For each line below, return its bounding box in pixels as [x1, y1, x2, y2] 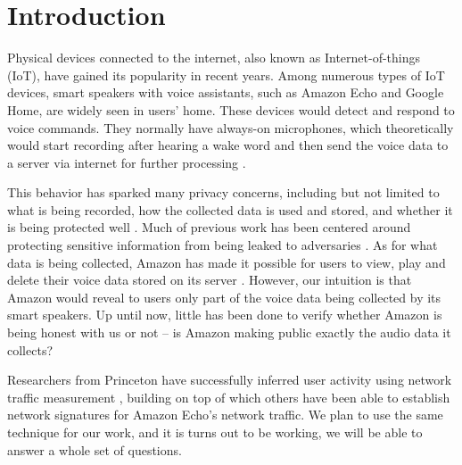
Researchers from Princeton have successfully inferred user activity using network [7, 370, 452, 389]
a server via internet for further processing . [7, 153, 246, 171]
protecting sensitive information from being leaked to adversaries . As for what [7, 236, 438, 254]
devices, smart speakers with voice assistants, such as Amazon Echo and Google [7, 83, 444, 102]
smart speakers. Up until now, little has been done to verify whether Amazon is [7, 305, 442, 324]
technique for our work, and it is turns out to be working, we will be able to [7, 423, 423, 441]
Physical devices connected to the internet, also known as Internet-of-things [7, 48, 421, 67]
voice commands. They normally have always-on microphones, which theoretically [7, 118, 454, 137]
